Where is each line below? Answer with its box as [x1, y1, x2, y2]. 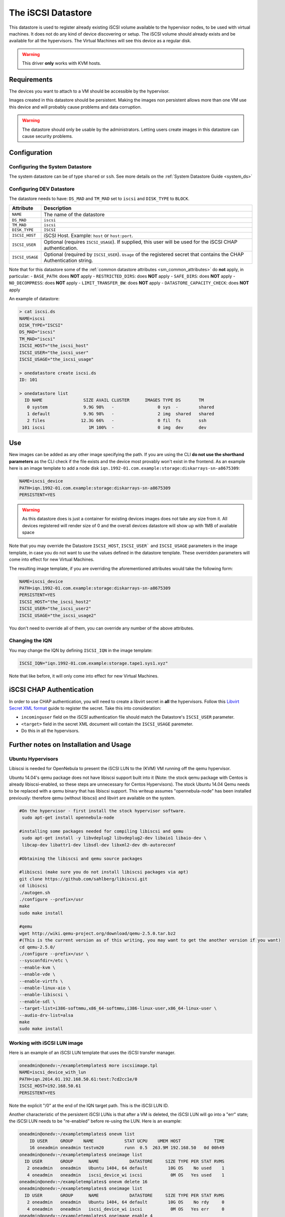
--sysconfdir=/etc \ [19, 958, 68, 963]
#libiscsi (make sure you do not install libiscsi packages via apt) [19, 869, 189, 875]
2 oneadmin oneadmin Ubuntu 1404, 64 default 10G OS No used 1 [27, 1165, 225, 1171]
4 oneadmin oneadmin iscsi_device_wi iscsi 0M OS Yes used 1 [27, 1172, 225, 1178]
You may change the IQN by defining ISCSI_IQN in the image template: [9, 647, 153, 653]
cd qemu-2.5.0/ [19, 944, 55, 950]
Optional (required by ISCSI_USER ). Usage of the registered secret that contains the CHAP [44, 251, 244, 258]
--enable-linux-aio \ [19, 985, 71, 991]
